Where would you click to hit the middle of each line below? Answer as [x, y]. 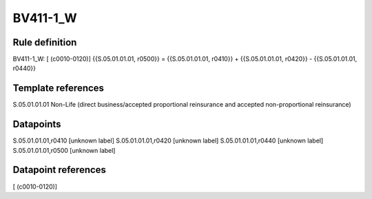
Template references [59, 88]
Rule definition [45, 42]
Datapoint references [60, 170]
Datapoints [37, 124]
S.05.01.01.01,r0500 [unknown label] [64, 150]
